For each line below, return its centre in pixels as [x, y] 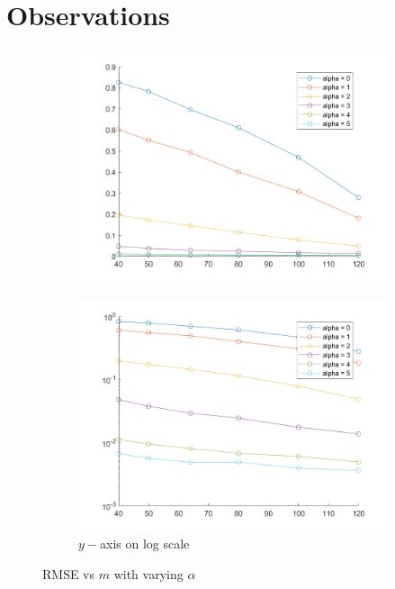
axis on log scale [145, 544]
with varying [148, 573]
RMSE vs [69, 573]
